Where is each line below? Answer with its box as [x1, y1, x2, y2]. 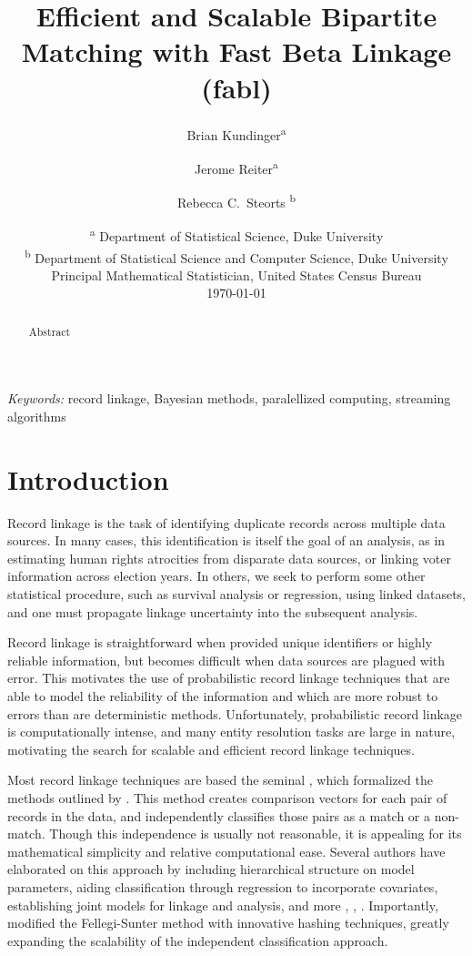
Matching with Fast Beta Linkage [21, 33, 452, 70]
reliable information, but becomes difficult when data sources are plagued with [7, 650, 446, 669]
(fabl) [201, 68, 272, 106]
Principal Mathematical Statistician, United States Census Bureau [51, 265, 422, 284]
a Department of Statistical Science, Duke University [89, 224, 384, 245]
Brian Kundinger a [186, 122, 286, 144]
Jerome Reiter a [195, 156, 278, 178]
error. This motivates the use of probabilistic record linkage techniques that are [7, 668, 450, 687]
